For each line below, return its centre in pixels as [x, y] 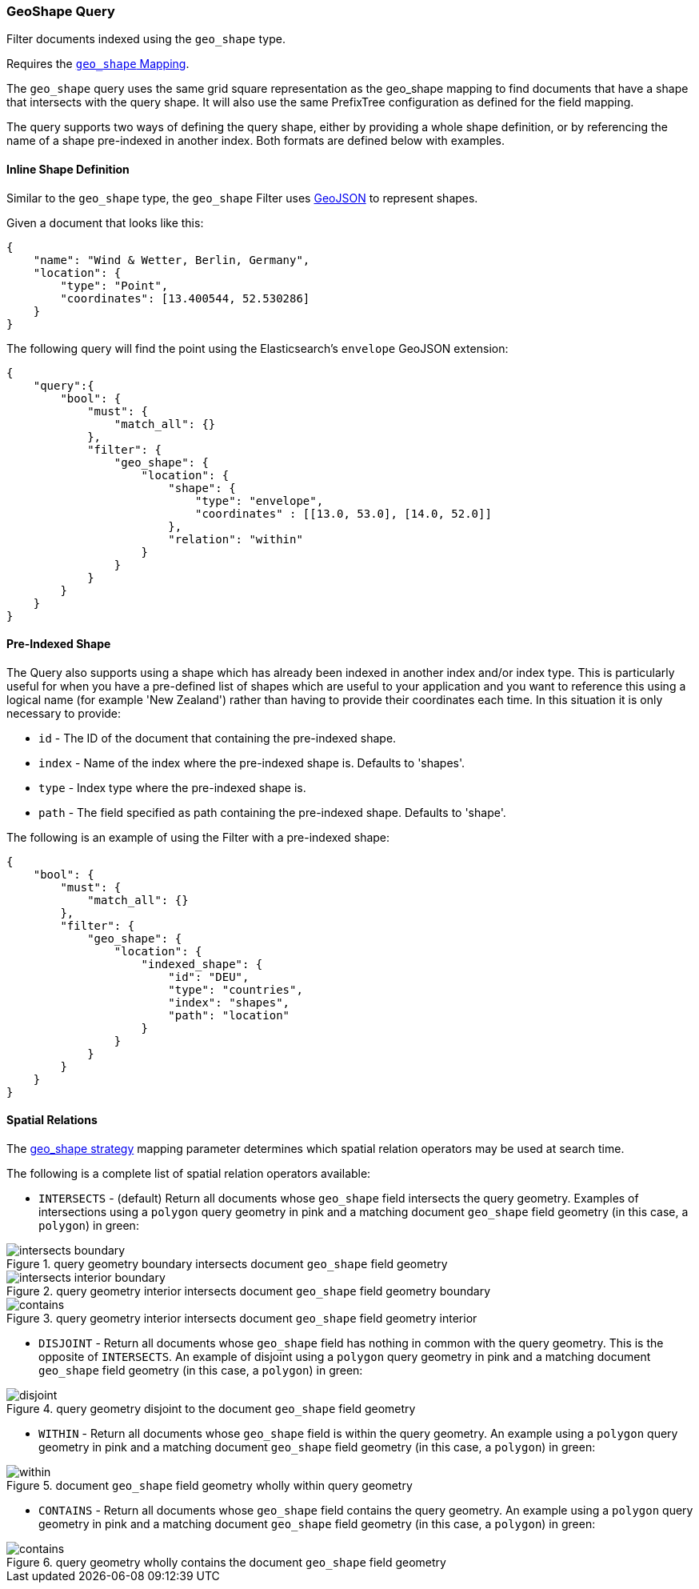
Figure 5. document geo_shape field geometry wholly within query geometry [210, 1486]
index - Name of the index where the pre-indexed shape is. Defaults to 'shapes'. [252, 762]
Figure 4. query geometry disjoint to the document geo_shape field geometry [211, 1409]
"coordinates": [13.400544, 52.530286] [185, 298]
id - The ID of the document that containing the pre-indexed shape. [218, 738]
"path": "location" [229, 1015]
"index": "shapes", [229, 1002]
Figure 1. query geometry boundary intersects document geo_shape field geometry [227, 1264]
